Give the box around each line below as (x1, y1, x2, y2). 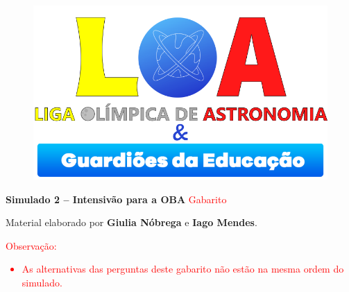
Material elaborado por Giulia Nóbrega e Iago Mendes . (6, 215, 257, 230)
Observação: (6, 238, 57, 252)
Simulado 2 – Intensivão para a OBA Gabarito (6, 191, 227, 206)
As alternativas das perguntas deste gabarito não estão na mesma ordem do (22, 261, 344, 276)
